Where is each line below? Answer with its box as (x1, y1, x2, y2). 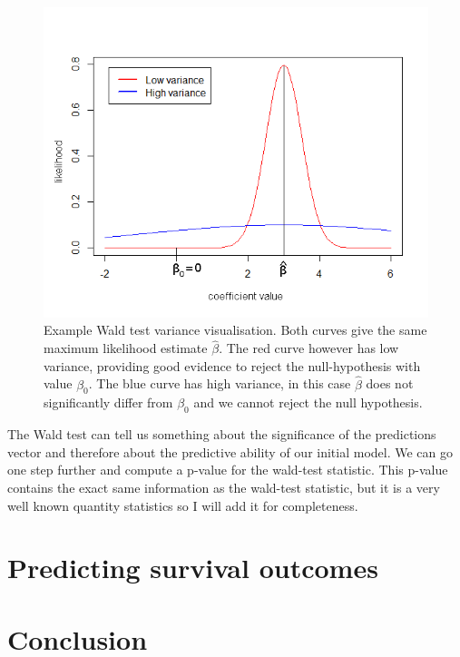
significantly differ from (44, 393, 173, 412)
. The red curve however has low (219, 338, 399, 358)
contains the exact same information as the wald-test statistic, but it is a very (7, 478, 440, 497)
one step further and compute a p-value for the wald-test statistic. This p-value (7, 460, 448, 479)
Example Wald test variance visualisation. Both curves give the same (44, 320, 427, 339)
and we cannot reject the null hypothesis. (193, 393, 423, 412)
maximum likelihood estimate (44, 338, 208, 358)
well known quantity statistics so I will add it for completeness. (7, 495, 358, 515)
